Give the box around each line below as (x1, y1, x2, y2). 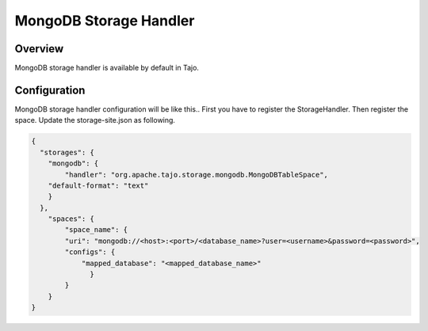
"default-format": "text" (48, 181, 149, 190)
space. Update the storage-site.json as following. (14, 116, 176, 125)
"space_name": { (64, 226, 128, 234)
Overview (14, 42, 64, 55)
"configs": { (64, 248, 116, 257)
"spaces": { (48, 215, 95, 223)
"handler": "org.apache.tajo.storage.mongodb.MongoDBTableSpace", (64, 170, 329, 179)
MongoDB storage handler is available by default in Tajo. (14, 63, 200, 73)
